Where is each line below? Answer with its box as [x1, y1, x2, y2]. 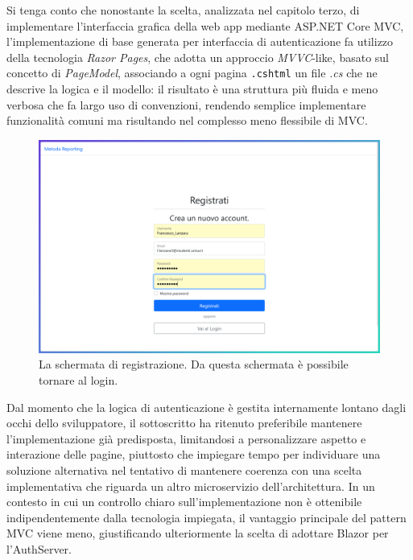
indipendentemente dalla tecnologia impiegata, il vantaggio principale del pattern [6, 509, 407, 525]
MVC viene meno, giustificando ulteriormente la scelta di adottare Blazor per [6, 525, 389, 541]
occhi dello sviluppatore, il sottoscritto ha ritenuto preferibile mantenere [6, 414, 362, 431]
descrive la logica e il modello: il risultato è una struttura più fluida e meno [6, 80, 378, 97]
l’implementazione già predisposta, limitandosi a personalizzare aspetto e [6, 430, 366, 447]
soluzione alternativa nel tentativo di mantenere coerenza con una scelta [6, 461, 362, 478]
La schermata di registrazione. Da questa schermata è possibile [39, 356, 349, 373]
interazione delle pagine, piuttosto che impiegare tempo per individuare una [6, 446, 381, 463]
